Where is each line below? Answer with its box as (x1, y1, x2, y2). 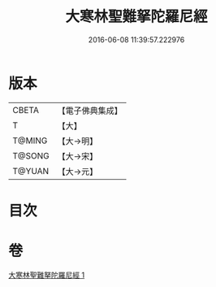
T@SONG (12, 150, 50, 161)
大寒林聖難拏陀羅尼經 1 (8, 270, 85, 280)
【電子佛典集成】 (57, 105, 123, 116)
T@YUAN (12, 165, 50, 176)
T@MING (12, 135, 48, 146)
